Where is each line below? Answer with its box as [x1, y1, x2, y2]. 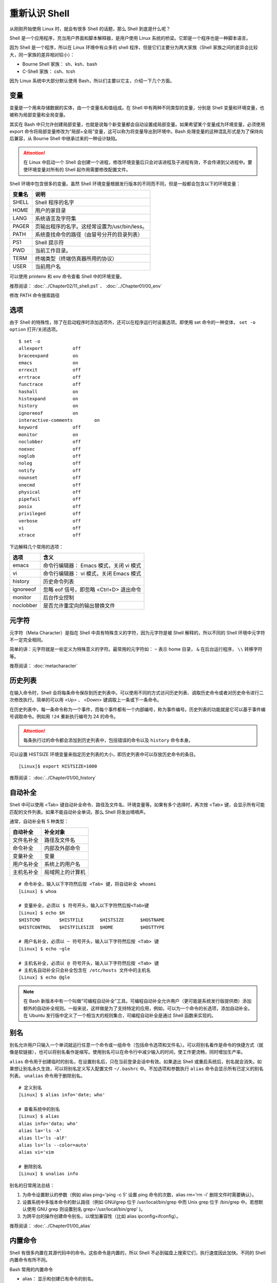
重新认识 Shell [9, 8, 70, 19]
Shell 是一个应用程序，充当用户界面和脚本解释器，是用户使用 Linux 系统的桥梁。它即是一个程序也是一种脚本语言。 [9, 35, 251, 41]
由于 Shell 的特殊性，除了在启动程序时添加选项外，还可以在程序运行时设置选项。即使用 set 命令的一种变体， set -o [9, 319, 256, 325]
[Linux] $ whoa [18, 888, 57, 894]
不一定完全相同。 [9, 637, 46, 643]
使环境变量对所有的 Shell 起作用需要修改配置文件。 [23, 166, 131, 172]
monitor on [18, 432, 78, 437]
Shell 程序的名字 [35, 199, 74, 206]
